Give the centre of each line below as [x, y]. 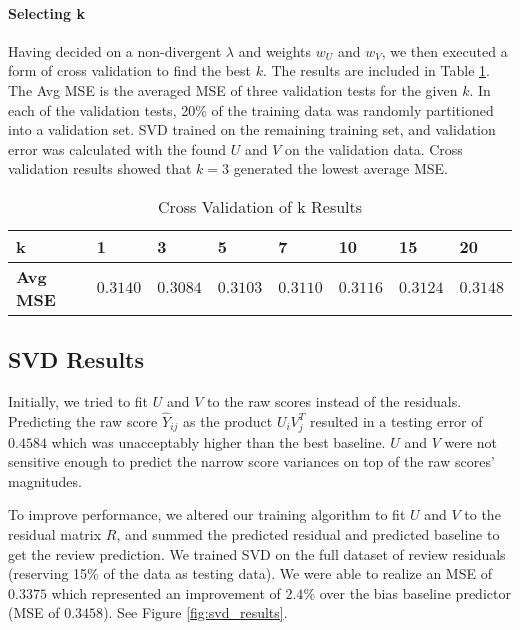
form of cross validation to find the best [129, 70]
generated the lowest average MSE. [340, 168]
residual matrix [55, 534]
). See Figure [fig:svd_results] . [195, 612]
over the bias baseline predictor [415, 592]
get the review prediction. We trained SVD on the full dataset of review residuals [257, 553]
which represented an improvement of [166, 592]
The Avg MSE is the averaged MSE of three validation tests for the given [233, 89]
